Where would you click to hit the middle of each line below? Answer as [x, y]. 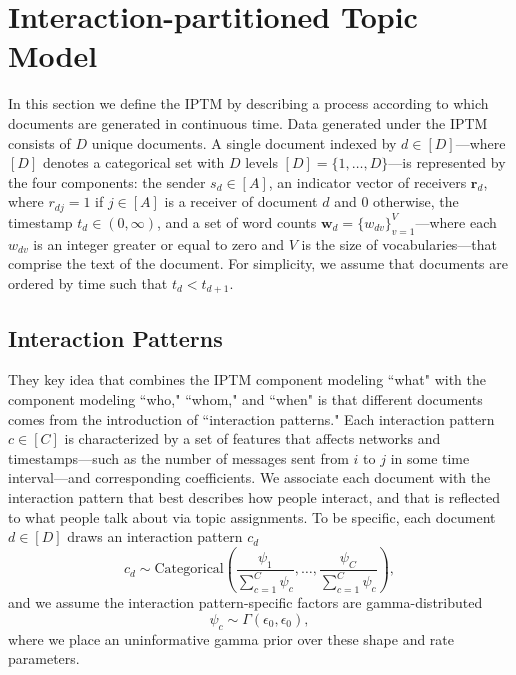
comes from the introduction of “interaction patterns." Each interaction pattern [251, 418]
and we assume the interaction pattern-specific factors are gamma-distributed [245, 602]
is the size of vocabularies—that [399, 243]
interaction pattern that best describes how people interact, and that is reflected [254, 496]
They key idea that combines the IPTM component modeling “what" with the [247, 379]
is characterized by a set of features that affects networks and [252, 438]
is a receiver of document [241, 201]
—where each [456, 221]
